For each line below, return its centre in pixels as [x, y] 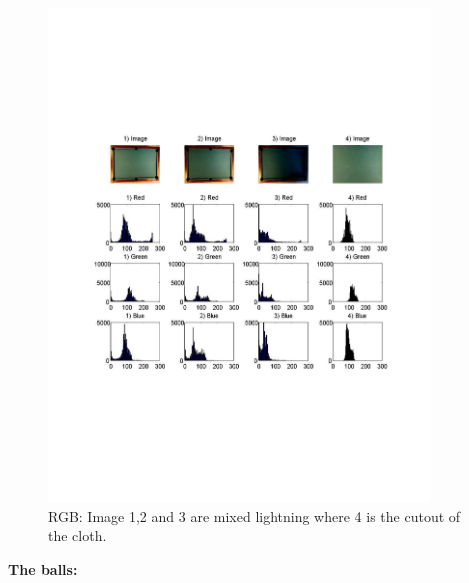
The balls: [43, 568]
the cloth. [77, 535]
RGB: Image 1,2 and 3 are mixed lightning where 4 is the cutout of [254, 515]
